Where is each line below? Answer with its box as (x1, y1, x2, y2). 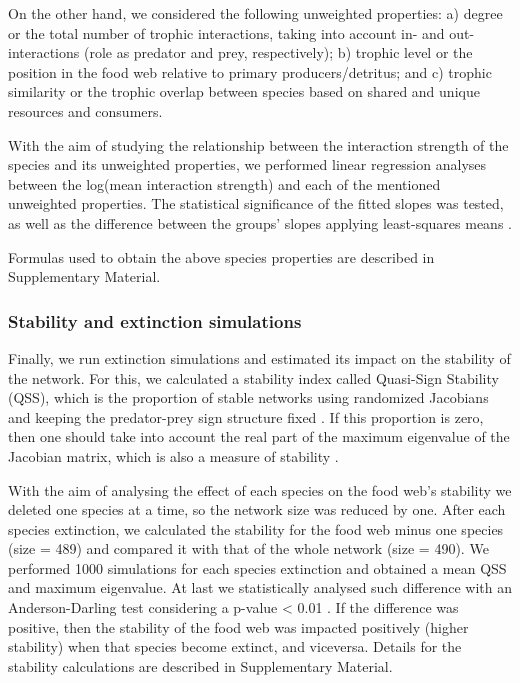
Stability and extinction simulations (8, 308, 302, 333)
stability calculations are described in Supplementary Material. (8, 655, 393, 676)
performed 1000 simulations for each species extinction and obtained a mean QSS (8, 557, 507, 578)
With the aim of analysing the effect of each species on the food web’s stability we (8, 479, 512, 500)
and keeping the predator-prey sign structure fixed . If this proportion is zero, (8, 406, 484, 427)
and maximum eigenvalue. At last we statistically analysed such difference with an (8, 577, 512, 598)
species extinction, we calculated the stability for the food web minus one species (8, 518, 504, 539)
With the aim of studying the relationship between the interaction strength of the (8, 134, 509, 155)
